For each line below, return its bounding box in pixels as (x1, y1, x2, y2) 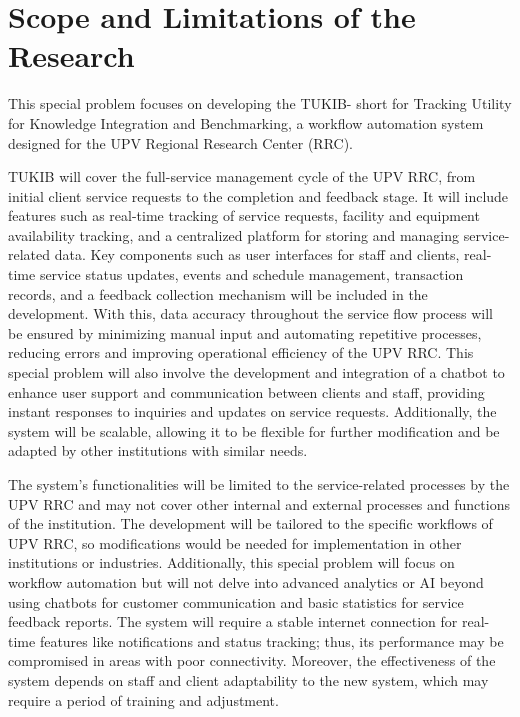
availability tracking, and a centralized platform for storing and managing (8, 224, 460, 245)
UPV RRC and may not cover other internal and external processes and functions (8, 493, 510, 514)
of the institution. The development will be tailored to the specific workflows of (8, 513, 493, 534)
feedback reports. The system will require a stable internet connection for (8, 611, 458, 632)
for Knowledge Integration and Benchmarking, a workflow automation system (8, 112, 484, 133)
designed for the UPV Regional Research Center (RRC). (8, 132, 353, 153)
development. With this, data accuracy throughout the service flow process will (8, 303, 494, 324)
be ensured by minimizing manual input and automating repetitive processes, (8, 322, 482, 343)
